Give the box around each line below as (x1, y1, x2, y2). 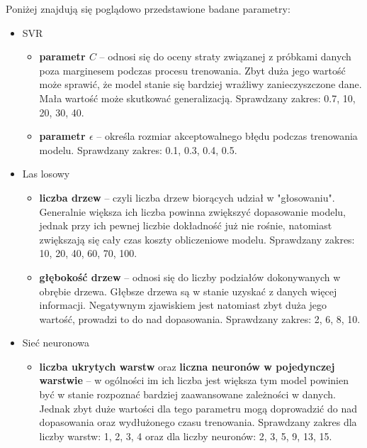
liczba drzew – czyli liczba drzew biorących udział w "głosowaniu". (39, 190, 335, 204)
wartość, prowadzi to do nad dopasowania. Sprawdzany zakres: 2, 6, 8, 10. (39, 311, 361, 326)
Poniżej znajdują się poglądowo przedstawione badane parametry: (6, 1, 290, 16)
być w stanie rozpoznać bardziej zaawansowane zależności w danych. (39, 387, 336, 402)
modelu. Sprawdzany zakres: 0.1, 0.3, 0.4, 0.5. (39, 142, 237, 157)
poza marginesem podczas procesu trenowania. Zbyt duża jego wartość (39, 62, 346, 77)
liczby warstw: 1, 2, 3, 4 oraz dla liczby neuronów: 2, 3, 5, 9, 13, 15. (39, 428, 332, 443)
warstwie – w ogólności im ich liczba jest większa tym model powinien (39, 373, 349, 388)
